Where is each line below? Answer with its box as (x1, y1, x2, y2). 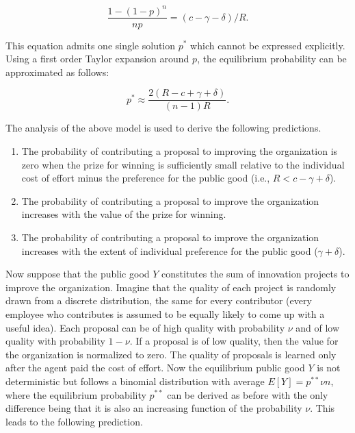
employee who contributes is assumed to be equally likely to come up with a (5, 306, 325, 321)
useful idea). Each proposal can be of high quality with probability (5, 320, 285, 334)
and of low (295, 320, 340, 334)
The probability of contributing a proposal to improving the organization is (21, 144, 338, 158)
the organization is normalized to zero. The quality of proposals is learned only (5, 347, 337, 361)
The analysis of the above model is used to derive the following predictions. (5, 121, 321, 135)
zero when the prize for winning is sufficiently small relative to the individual (21, 157, 345, 171)
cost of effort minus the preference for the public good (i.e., (21, 171, 270, 185)
